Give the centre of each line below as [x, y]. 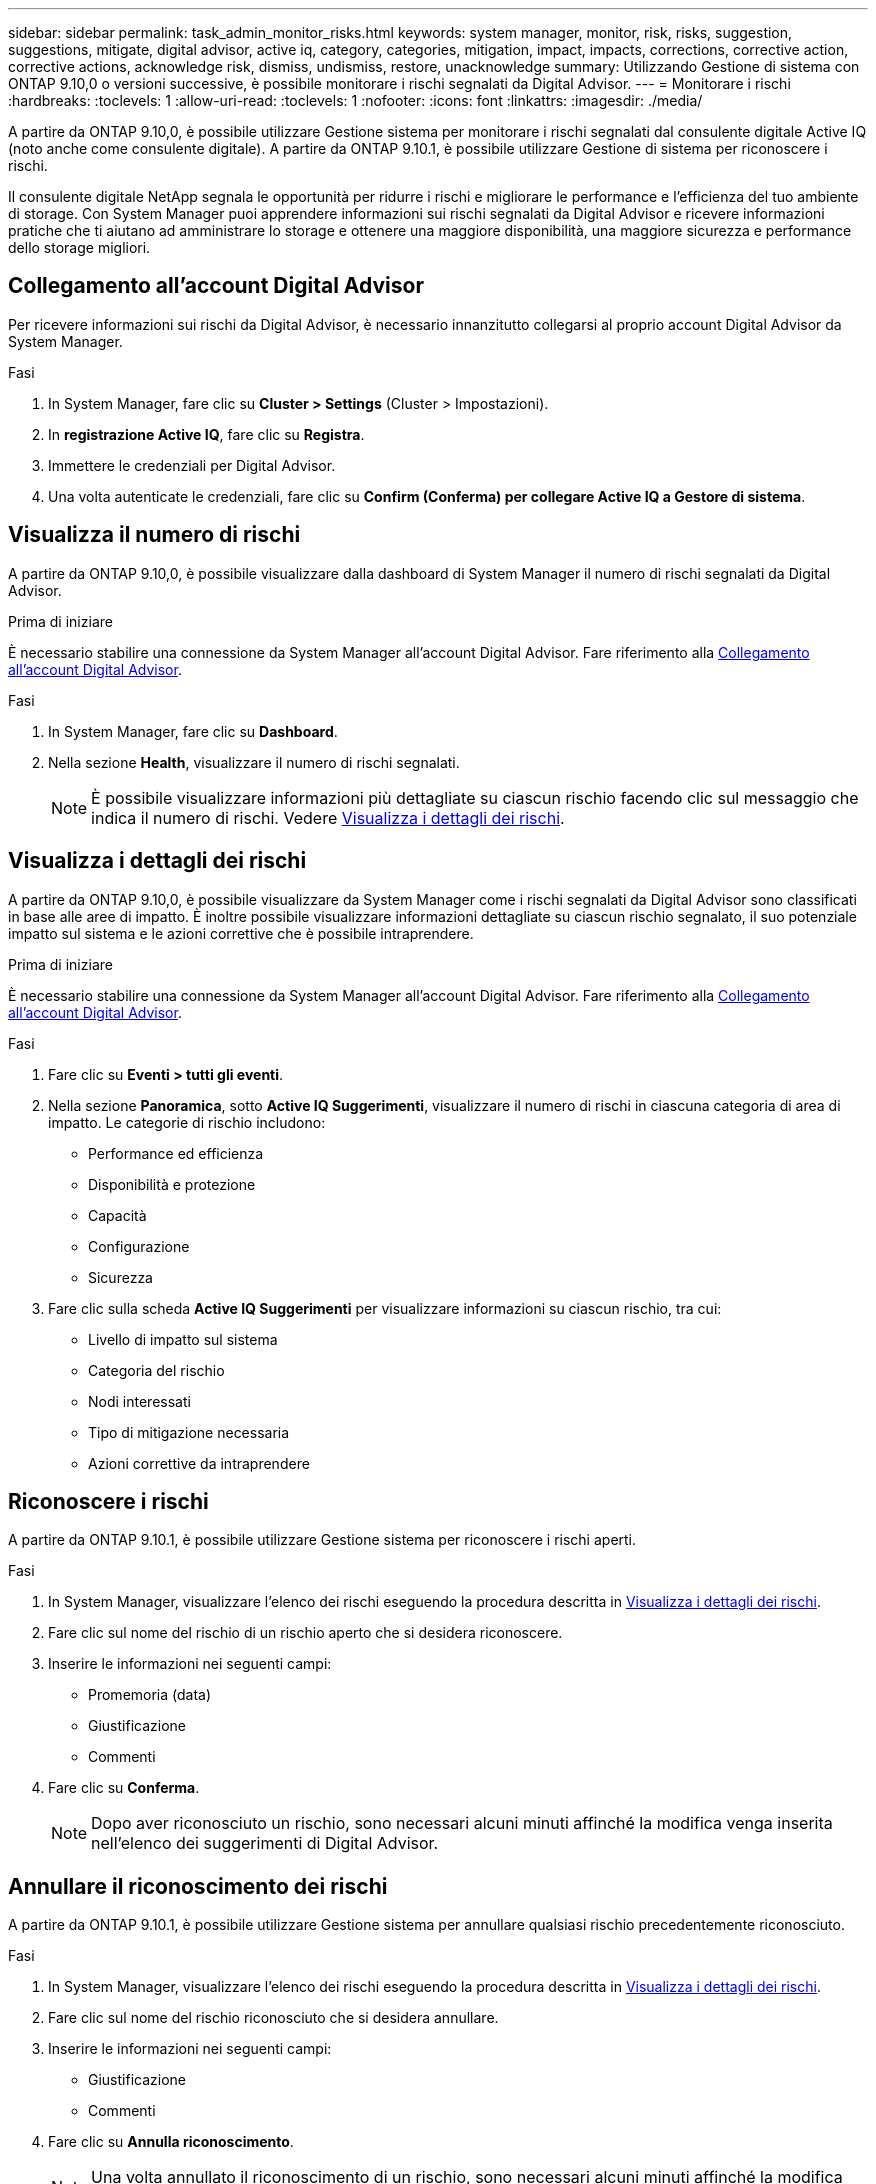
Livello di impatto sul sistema [183, 1339]
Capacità [117, 1215]
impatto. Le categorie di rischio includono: [187, 1122]
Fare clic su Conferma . [124, 1788]
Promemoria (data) [150, 1695]
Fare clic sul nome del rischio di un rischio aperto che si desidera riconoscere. [305, 1633]
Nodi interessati [139, 1401]
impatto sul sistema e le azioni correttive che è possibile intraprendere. [241, 933]
